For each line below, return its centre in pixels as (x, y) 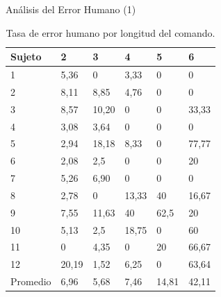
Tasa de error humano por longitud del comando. (110, 32)
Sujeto (26, 57)
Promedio (31, 281)
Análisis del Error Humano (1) (71, 9)
